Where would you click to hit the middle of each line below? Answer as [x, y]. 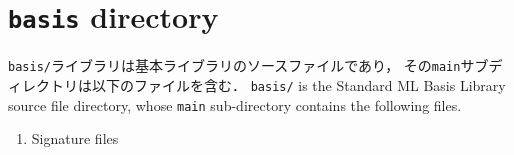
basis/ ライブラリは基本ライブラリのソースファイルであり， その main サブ [248, 65]
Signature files [75, 138]
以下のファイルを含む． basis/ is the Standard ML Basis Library [298, 84]
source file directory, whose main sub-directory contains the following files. [235, 104]
